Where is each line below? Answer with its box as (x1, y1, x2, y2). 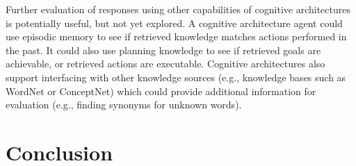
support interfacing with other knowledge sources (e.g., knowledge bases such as (6, 69, 346, 84)
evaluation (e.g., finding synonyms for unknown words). (6, 97, 242, 112)
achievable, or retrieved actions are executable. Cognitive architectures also (6, 56, 325, 71)
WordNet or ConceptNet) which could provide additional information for (6, 83, 316, 98)
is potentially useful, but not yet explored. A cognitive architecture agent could (6, 15, 343, 30)
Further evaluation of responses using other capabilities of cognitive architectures (6, 2, 350, 16)
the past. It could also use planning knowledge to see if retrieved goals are (6, 42, 321, 57)
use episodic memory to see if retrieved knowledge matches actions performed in (6, 29, 347, 44)
